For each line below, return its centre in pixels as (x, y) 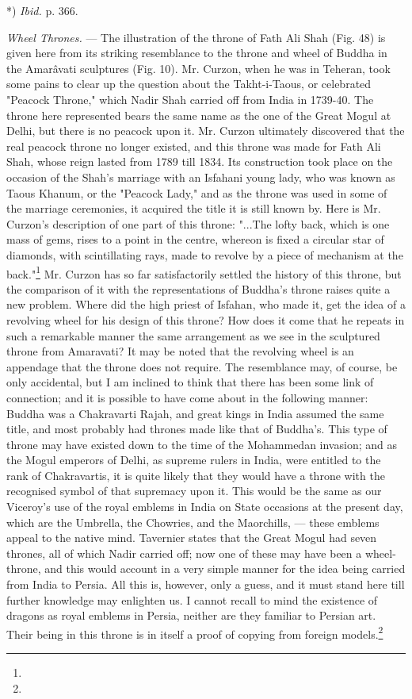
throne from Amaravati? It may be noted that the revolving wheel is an (180, 351)
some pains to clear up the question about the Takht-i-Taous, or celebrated (189, 84)
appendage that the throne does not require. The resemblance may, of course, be (202, 366)
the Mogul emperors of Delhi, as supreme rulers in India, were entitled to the (194, 460)
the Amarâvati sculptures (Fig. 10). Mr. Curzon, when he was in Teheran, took (198, 68)
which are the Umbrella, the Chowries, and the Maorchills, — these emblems (193, 522)
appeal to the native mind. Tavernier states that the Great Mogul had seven (192, 538)
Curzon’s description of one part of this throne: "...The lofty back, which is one (198, 223)
